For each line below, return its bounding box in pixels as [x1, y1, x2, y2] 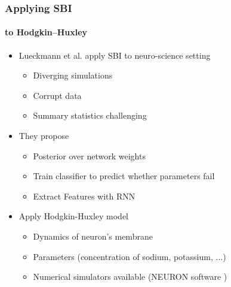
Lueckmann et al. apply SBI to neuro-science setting [19, 49, 211, 61]
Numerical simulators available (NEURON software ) [33, 270, 227, 283]
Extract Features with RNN [33, 189, 135, 202]
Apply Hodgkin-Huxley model [19, 210, 129, 222]
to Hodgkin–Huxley [5, 26, 88, 38]
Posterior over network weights [33, 149, 146, 162]
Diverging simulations [33, 69, 113, 81]
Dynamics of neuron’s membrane [33, 229, 153, 242]
